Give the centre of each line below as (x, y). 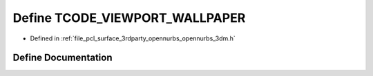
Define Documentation (63, 58)
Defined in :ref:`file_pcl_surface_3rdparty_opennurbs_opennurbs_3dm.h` (133, 38)
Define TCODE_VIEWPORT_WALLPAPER (129, 18)
